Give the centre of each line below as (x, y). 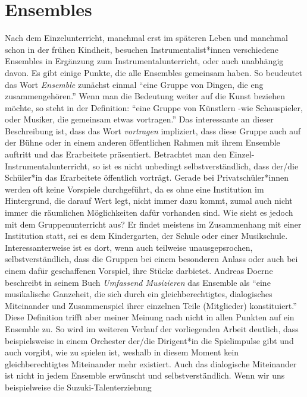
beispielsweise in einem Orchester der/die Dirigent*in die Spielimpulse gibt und (149, 340)
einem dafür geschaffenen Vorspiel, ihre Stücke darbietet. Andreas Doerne (139, 270)
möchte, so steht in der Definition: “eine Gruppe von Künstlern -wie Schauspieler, (154, 107)
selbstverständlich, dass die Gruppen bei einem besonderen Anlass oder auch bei (151, 259)
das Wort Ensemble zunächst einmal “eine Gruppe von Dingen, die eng (134, 84)
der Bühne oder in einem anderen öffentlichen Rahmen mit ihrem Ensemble (142, 142)
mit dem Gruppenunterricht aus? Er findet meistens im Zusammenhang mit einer (153, 224)
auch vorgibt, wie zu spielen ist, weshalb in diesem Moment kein (122, 352)
